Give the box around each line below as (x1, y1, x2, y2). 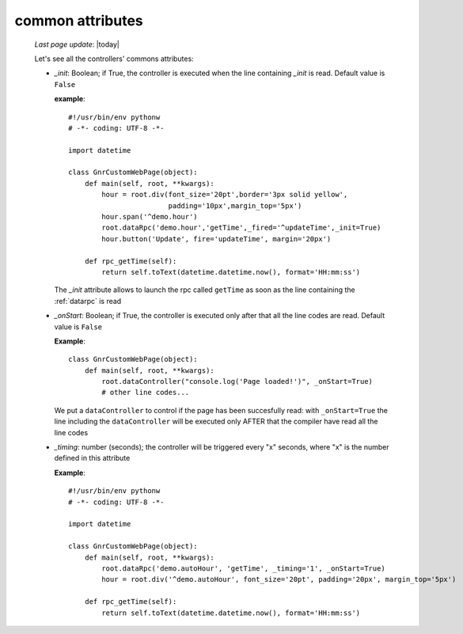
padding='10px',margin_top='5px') (168, 201, 302, 210)
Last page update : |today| (34, 40, 120, 49)
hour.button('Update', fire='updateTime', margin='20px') (101, 234, 332, 243)
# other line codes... (101, 388, 190, 397)
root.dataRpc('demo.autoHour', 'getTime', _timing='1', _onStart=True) (101, 564, 385, 573)
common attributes (14, 12, 143, 29)
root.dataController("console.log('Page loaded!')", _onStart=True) (101, 377, 374, 386)
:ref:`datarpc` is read (54, 296, 122, 306)
